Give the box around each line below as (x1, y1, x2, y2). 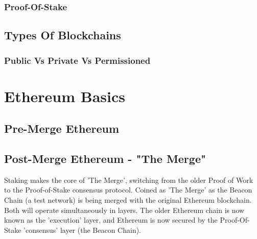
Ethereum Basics (4, 85, 126, 106)
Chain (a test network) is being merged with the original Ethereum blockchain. (4, 195, 252, 205)
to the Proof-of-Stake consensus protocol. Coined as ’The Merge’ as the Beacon (4, 184, 252, 195)
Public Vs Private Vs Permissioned (4, 54, 151, 66)
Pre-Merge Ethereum (4, 121, 120, 136)
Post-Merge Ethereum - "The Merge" (4, 151, 206, 166)
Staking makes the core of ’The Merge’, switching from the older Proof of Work (4, 174, 253, 185)
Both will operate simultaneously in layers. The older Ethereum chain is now (4, 204, 245, 215)
